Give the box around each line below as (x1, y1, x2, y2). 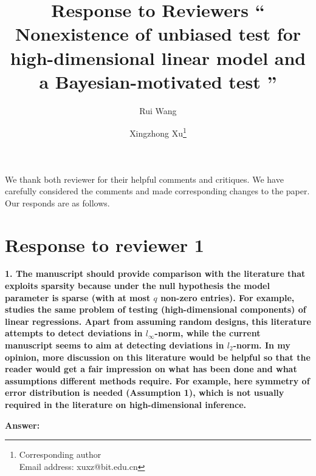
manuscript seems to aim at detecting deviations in (5, 339, 224, 351)
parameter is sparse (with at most (5, 291, 151, 304)
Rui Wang (139, 104, 177, 117)
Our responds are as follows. (5, 196, 110, 209)
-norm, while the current (154, 327, 261, 339)
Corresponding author (19, 448, 101, 461)
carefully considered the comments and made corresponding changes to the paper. (5, 185, 310, 197)
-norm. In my (233, 339, 290, 351)
